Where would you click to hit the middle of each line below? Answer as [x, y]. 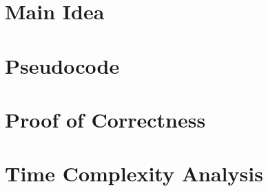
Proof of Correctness [105, 119]
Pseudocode [62, 65]
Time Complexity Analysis [134, 173]
